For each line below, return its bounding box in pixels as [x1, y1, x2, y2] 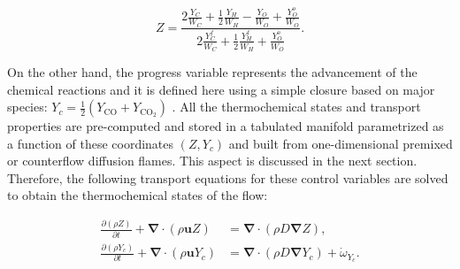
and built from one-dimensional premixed [228, 134, 453, 152]
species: [7, 97, 48, 116]
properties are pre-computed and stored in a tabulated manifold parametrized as [7, 117, 444, 135]
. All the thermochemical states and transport [172, 97, 421, 116]
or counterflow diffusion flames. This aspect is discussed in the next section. [7, 151, 418, 170]
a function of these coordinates [7, 134, 174, 152]
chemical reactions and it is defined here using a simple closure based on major [7, 80, 435, 98]
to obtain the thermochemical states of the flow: [7, 186, 268, 204]
